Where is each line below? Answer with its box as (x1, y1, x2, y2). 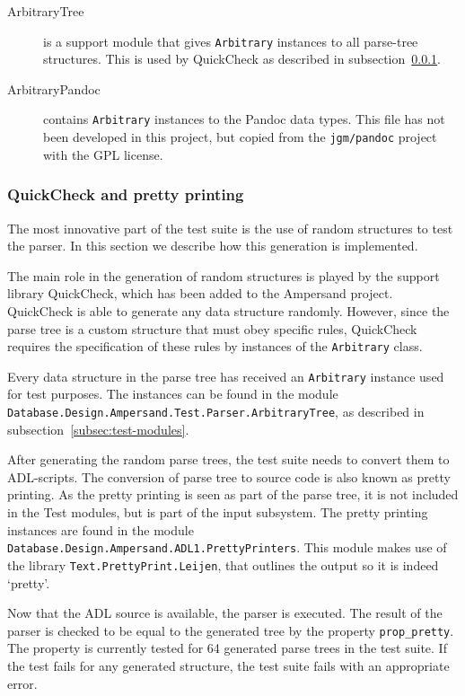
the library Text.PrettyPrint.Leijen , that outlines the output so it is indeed (7, 555, 439, 574)
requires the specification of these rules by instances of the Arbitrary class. (7, 337, 423, 356)
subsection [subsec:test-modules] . (7, 419, 189, 438)
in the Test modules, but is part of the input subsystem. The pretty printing (7, 503, 428, 522)
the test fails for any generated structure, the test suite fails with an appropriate (7, 656, 450, 674)
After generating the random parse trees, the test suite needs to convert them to (7, 450, 450, 469)
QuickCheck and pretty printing (7, 183, 244, 206)
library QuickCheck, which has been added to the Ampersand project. (7, 284, 393, 303)
